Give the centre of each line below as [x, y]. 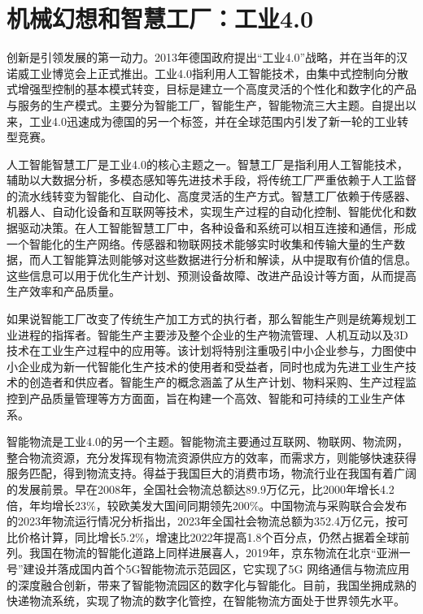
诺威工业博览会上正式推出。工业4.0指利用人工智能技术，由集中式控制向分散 [207, 73]
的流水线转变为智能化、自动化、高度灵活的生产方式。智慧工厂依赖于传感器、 [211, 195]
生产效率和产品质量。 [63, 291]
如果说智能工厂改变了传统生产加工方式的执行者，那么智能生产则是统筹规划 [206, 319]
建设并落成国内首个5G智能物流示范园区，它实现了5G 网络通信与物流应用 [216, 568]
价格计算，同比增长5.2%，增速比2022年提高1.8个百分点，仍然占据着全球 [208, 536]
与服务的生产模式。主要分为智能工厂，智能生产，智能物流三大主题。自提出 [206, 104]
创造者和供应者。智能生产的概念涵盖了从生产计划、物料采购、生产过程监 [222, 382]
